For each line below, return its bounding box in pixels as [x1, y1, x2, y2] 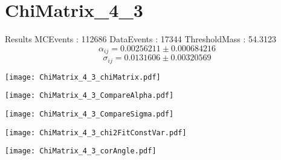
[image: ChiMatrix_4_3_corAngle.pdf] [5, 147, 157, 156]
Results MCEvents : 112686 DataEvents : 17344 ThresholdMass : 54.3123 [5, 33, 276, 45]
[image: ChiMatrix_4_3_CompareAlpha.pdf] [5, 91, 174, 100]
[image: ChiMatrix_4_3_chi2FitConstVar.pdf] [5, 128, 187, 137]
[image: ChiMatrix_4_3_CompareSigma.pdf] [5, 109, 174, 118]
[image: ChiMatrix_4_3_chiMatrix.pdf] [5, 72, 161, 82]
